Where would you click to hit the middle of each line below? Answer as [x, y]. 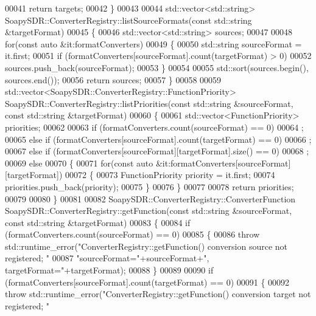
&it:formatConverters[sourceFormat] [223, 163]
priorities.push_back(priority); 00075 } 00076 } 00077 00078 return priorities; [149, 186]
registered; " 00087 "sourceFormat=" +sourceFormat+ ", [107, 258]
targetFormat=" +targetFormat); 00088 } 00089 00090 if [109, 270]
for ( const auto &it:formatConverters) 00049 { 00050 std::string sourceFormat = [153, 43]
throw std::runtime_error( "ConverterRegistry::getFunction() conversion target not [158, 294]
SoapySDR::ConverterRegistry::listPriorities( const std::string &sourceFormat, [149, 103]
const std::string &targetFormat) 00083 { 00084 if [98, 222]
